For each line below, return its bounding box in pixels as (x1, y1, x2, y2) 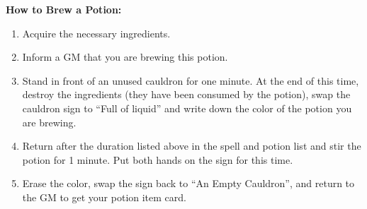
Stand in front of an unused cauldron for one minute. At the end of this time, (22, 73, 359, 88)
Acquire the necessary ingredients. (22, 25, 171, 40)
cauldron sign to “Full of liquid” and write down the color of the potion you (22, 100, 352, 115)
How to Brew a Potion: (6, 2, 122, 16)
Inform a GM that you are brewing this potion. (22, 49, 228, 64)
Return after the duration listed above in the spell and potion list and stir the (22, 138, 361, 153)
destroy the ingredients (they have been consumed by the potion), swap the (22, 87, 351, 102)
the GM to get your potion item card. (22, 189, 186, 204)
